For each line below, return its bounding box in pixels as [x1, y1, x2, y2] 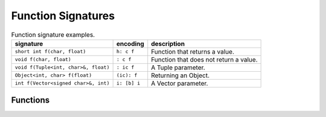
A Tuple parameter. [151, 63, 205, 72]
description [151, 39, 185, 48]
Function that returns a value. [151, 47, 235, 55]
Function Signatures [11, 9, 115, 22]
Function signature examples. [11, 30, 95, 39]
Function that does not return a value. [151, 55, 258, 63]
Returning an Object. [151, 71, 209, 80]
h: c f [116, 48, 135, 55]
